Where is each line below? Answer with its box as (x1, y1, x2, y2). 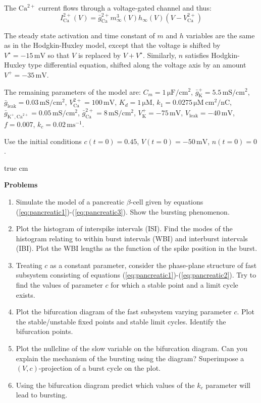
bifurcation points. (16, 326, 73, 337)
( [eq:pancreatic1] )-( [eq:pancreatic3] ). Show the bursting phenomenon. (16, 206, 230, 217)
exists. (16, 289, 35, 300)
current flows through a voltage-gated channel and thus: (38, 3, 212, 13)
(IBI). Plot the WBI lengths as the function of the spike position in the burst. (16, 243, 257, 253)
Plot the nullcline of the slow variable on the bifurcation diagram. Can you (16, 343, 247, 354)
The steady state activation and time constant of (4, 30, 155, 40)
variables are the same (186, 30, 255, 40)
